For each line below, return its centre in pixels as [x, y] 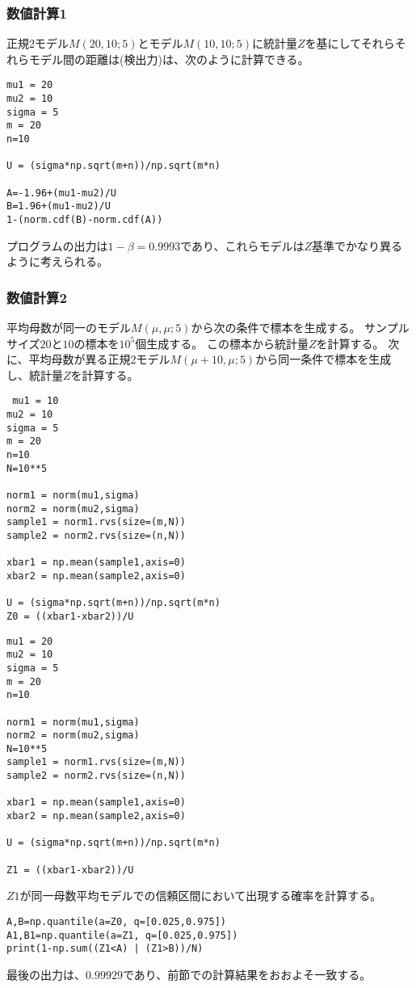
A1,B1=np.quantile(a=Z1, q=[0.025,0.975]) [122, 935]
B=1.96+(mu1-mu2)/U [59, 206]
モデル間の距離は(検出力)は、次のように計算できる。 [169, 59]
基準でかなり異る [357, 245]
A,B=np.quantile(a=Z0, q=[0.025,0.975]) [117, 921]
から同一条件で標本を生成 [324, 359]
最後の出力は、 [46, 974]
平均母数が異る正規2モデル [99, 359]
